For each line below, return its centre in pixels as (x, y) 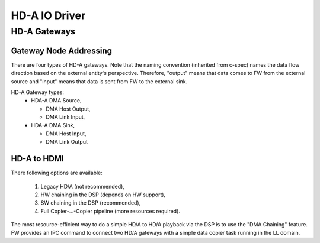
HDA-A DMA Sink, (53, 125)
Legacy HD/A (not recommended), (82, 186)
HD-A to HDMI (38, 159)
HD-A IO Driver (48, 15)
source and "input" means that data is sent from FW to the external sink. (99, 81)
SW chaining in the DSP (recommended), (91, 203)
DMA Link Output (67, 142)
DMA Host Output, (68, 109)
